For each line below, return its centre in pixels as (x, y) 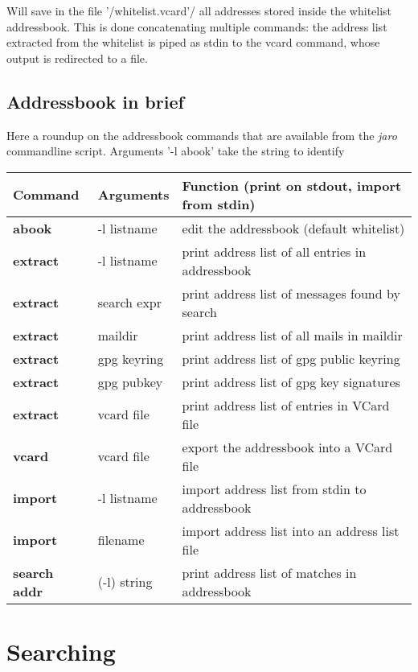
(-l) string (125, 582)
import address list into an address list (291, 530)
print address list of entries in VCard (286, 405)
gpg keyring (131, 358)
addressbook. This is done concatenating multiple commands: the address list (197, 26)
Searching (61, 651)
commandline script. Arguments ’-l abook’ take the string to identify (176, 151)
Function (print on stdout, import (292, 185)
